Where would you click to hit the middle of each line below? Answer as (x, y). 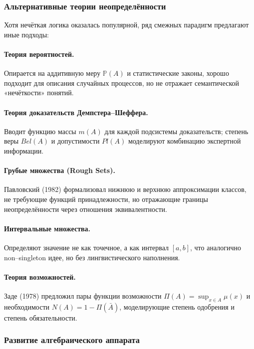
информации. (24, 150)
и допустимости (75, 141)
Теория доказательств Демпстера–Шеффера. (76, 112)
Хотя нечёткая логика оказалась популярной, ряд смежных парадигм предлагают (127, 25)
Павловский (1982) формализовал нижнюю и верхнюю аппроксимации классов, (125, 189)
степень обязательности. (41, 317)
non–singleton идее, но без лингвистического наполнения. (92, 257)
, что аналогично (216, 247)
